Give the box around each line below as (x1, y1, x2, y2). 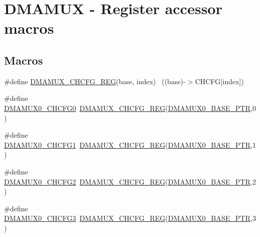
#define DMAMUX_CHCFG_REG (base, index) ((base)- (4, 76, 186, 86)
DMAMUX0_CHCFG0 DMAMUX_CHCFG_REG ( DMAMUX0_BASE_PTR (4, 102, 250, 113)
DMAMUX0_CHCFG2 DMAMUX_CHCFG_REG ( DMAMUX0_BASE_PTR (4, 176, 250, 187)
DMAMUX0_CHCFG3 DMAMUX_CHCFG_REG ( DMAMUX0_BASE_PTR (4, 213, 250, 223)
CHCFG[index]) (195, 76, 244, 86)
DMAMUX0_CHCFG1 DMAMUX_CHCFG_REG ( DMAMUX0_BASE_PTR (4, 139, 250, 150)
